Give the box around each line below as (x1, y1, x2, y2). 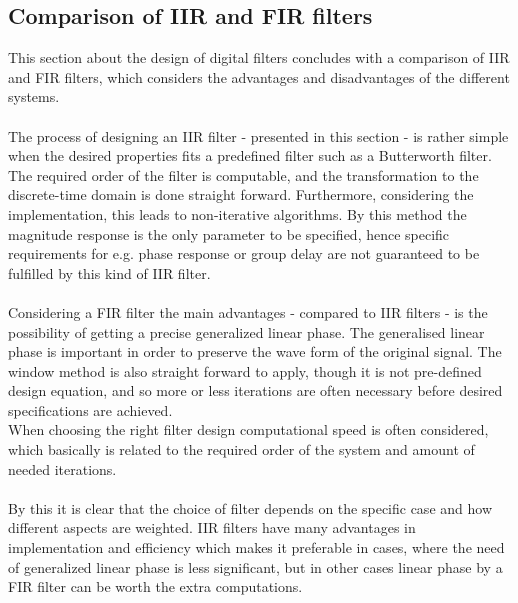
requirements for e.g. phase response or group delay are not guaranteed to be (8, 243, 480, 264)
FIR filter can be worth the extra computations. (8, 576, 303, 597)
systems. (8, 86, 60, 107)
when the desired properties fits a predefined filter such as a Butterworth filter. (8, 145, 492, 166)
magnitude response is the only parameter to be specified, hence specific (8, 223, 450, 244)
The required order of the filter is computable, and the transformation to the (8, 164, 479, 185)
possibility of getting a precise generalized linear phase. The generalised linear (8, 321, 485, 342)
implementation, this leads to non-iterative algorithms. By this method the (8, 203, 467, 224)
